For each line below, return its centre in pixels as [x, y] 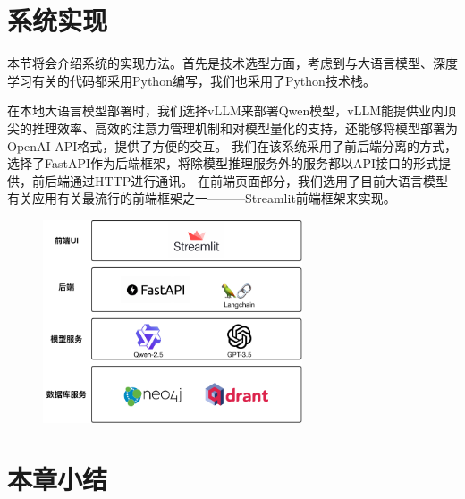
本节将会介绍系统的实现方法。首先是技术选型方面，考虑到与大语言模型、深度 [232, 63]
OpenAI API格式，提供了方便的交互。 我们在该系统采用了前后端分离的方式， [232, 145]
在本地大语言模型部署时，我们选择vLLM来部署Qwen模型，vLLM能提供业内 [226, 110]
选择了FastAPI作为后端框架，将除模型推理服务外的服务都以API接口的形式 [223, 163]
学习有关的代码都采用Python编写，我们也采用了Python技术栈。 [191, 80]
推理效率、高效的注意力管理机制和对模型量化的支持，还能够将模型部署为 [245, 127]
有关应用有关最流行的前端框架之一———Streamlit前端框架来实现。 [202, 198]
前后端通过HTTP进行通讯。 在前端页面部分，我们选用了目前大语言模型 [240, 180]
